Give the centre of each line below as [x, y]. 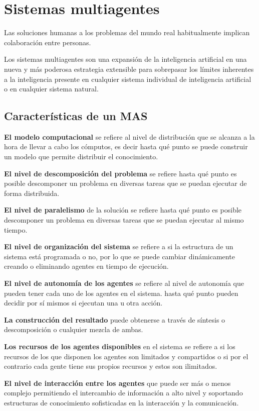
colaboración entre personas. [48, 42]
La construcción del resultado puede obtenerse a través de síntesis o [115, 319]
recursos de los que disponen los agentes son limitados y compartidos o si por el [126, 356]
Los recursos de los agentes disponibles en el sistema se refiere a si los [120, 346]
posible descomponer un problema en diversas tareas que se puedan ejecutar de [125, 183]
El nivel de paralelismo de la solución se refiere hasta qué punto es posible [123, 210]
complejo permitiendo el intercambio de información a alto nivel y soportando [123, 393]
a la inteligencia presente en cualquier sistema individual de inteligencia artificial [128, 79]
